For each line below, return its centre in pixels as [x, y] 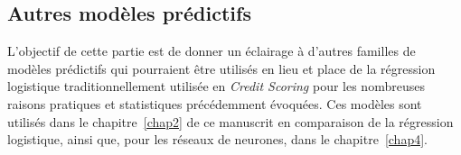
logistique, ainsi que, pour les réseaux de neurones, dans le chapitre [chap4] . [217, 139]
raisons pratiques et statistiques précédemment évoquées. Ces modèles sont [215, 103]
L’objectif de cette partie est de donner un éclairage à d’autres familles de [212, 51]
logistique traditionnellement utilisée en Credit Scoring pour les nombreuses [216, 86]
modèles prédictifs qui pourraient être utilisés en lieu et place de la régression [221, 68]
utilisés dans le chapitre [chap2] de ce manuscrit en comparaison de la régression [230, 121]
